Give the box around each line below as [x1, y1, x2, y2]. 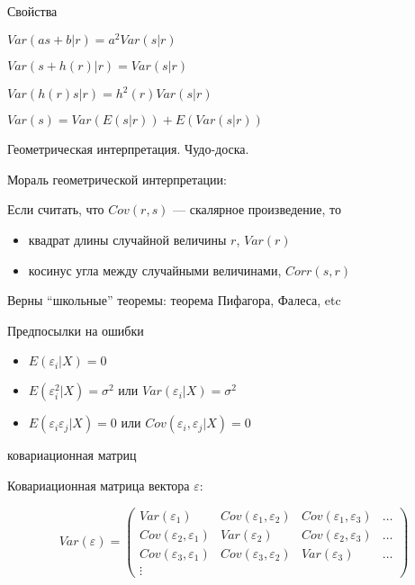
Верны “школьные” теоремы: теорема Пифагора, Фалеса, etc [7, 291, 341, 310]
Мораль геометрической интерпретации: [7, 169, 227, 188]
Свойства [7, 2, 58, 20]
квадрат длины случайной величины [28, 229, 227, 248]
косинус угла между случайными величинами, [28, 260, 282, 279]
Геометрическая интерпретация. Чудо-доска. [7, 139, 249, 158]
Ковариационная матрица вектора [7, 475, 190, 494]
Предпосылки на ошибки [7, 320, 144, 339]
